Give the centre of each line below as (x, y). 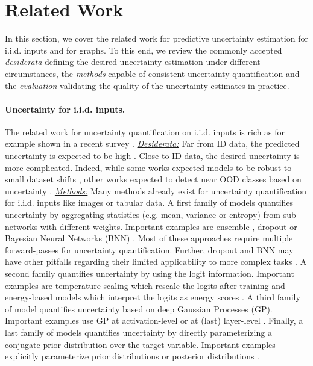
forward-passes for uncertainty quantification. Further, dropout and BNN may (149, 250)
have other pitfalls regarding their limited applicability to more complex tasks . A (156, 262)
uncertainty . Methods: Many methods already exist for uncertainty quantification (156, 191)
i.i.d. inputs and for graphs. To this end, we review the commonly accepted (144, 50)
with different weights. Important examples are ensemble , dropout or (169, 226)
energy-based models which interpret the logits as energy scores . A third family (153, 297)
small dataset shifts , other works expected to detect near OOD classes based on (153, 179)
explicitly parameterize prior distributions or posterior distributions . (132, 356)
